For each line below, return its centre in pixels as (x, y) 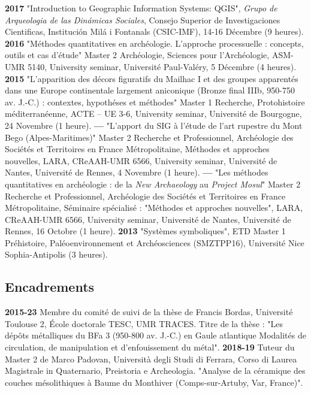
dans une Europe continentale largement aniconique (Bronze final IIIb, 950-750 (150, 90)
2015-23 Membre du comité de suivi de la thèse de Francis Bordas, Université (149, 312)
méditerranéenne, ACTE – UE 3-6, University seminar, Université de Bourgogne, (153, 114)
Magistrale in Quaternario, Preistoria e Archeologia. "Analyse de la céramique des (155, 371)
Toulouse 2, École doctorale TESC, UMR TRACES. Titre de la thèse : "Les (144, 323)
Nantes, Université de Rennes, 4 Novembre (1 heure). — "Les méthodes (137, 172)
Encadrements (50, 287)
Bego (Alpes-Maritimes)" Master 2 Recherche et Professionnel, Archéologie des (149, 137)
